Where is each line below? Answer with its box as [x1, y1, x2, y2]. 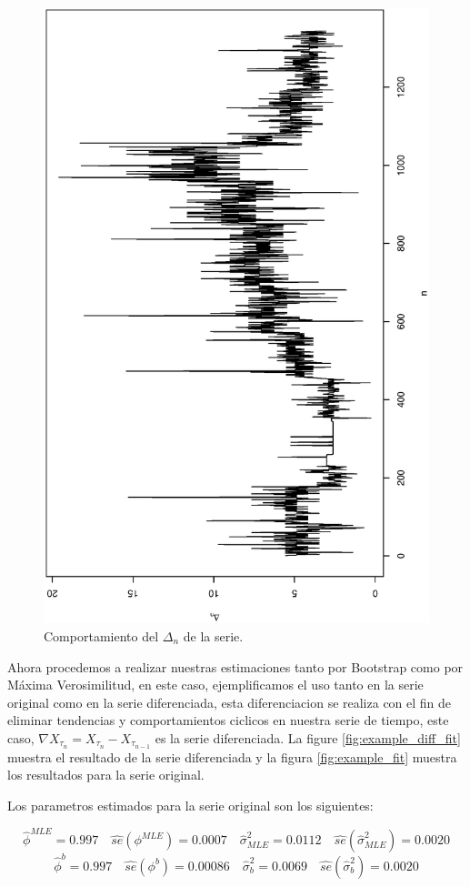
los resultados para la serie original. [7, 765, 205, 784]
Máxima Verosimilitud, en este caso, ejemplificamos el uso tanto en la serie [7, 675, 424, 694]
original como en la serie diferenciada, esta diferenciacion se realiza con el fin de [7, 692, 452, 711]
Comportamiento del [44, 626, 159, 645]
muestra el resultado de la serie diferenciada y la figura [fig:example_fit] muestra [7, 747, 457, 766]
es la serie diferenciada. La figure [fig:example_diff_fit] [155, 728, 461, 747]
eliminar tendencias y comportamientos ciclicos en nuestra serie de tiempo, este [7, 711, 449, 730]
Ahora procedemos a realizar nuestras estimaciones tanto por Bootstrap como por [7, 657, 464, 676]
